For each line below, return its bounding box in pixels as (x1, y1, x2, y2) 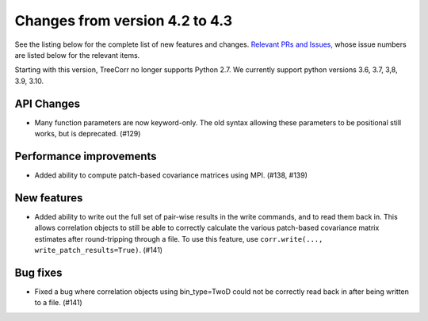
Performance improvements (14, 149, 158, 162)
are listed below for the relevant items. (14, 50, 140, 59)
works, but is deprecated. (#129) (34, 129, 141, 139)
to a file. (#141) (34, 298, 82, 308)
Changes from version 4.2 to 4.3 (14, 12, 233, 29)
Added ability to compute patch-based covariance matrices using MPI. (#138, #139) (34, 170, 308, 180)
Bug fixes (14, 266, 63, 279)
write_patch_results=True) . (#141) (34, 246, 162, 254)
